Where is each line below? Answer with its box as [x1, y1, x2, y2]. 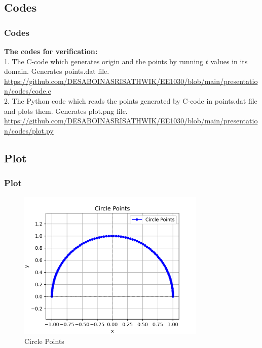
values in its [210, 56, 248, 66]
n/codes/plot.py [4, 125, 54, 136]
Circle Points [24, 336, 64, 346]
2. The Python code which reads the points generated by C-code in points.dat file [4, 95, 257, 106]
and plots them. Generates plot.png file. [4, 105, 128, 116]
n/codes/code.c [4, 85, 51, 96]
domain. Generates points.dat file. [4, 66, 109, 76]
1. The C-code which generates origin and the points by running [4, 56, 204, 66]
